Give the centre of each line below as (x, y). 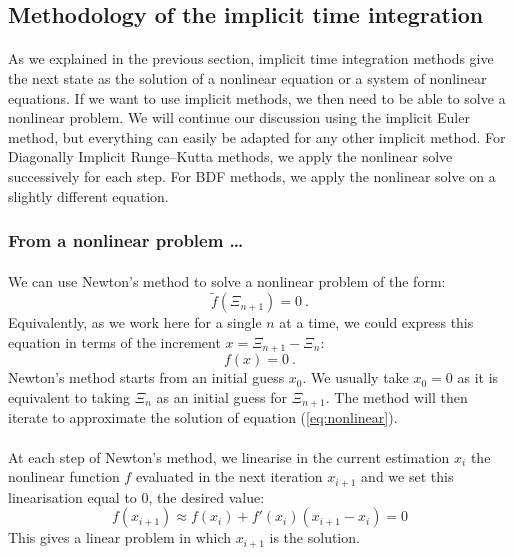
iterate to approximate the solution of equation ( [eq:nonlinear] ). (203, 417)
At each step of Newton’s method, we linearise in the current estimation (229, 456)
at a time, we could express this (376, 322)
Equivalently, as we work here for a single (135, 322)
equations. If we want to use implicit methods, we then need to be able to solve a (257, 97)
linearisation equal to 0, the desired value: (136, 496)
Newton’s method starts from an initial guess (146, 377)
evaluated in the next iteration (229, 476)
